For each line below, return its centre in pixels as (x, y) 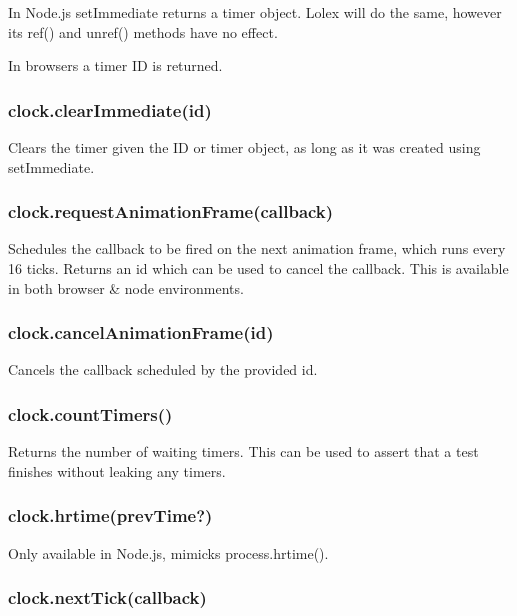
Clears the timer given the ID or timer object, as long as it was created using (244, 147)
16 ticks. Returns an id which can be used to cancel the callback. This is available (258, 268)
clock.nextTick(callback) (107, 597)
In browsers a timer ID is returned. (115, 65)
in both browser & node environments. (126, 287)
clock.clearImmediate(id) (110, 109)
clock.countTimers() (90, 413)
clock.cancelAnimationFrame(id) (141, 332)
